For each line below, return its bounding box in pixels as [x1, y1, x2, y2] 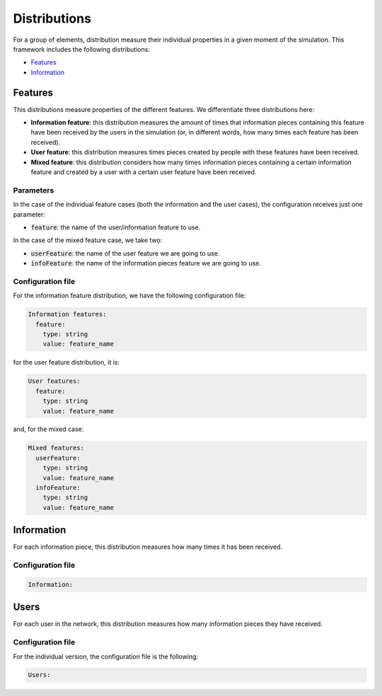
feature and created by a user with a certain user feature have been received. [30, 167, 257, 176]
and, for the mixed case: [13, 425, 84, 433]
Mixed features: [28, 444, 85, 452]
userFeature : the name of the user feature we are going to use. [30, 249, 220, 258]
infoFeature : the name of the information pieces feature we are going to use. [30, 259, 262, 268]
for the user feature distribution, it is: [13, 358, 120, 367]
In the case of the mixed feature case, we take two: [13, 236, 163, 244]
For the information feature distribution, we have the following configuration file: [13, 291, 246, 300]
